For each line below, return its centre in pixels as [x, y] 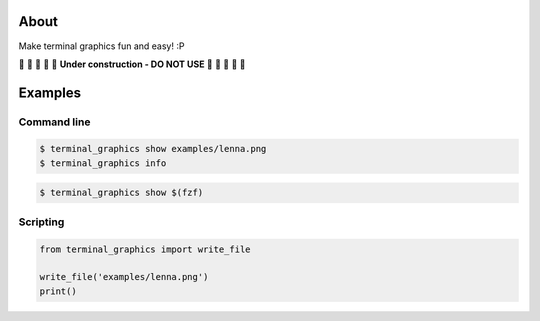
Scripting [41, 222]
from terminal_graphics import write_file [145, 249]
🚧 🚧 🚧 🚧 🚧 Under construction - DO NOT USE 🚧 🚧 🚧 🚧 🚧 [132, 64]
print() [58, 291]
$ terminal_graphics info [103, 163]
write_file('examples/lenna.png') [124, 277]
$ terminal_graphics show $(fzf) [121, 193]
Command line [54, 122]
